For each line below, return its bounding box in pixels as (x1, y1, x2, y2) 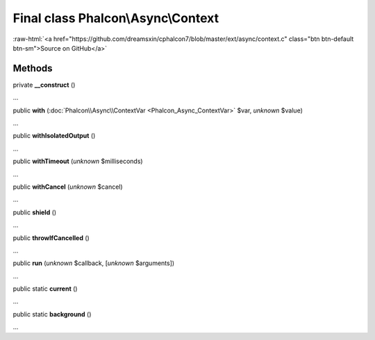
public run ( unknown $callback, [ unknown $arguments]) (12, 259, 175, 267)
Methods (12, 62, 53, 74)
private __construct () (12, 80, 76, 89)
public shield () (12, 208, 57, 216)
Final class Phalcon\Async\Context (12, 10, 219, 26)
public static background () (12, 309, 92, 318)
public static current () (12, 284, 78, 293)
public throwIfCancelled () (12, 233, 90, 242)
